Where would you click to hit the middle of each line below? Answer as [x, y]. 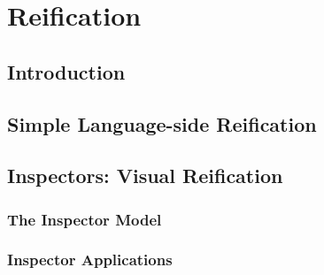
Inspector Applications [90, 260]
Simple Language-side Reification [162, 123]
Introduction [66, 71]
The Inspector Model [85, 219]
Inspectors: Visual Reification [145, 176]
